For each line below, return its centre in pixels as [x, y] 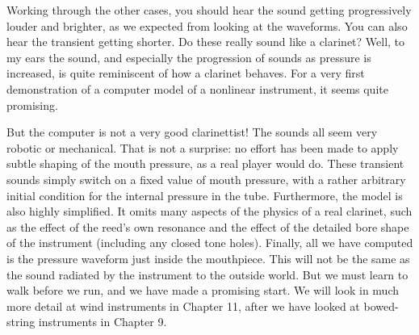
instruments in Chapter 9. [103, 322]
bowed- [381, 306]
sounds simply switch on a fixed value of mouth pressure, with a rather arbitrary [206, 179]
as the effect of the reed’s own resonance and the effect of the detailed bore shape [208, 226]
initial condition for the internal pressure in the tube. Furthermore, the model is [205, 195]
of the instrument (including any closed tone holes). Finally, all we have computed [210, 243]
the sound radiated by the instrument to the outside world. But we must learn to [207, 274]
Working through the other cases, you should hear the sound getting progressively [209, 10]
